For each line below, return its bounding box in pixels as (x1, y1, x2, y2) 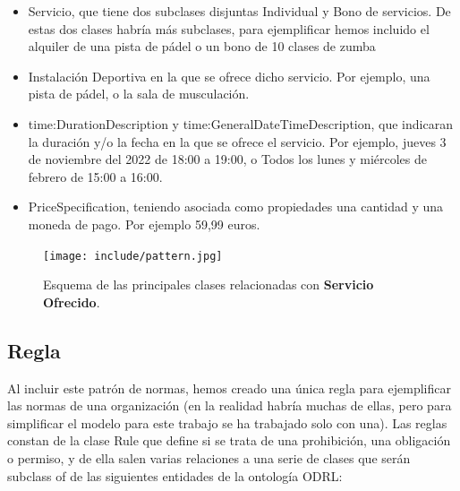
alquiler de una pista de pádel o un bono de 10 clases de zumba (28, 37, 376, 56)
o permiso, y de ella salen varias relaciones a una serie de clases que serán (7, 448, 411, 467)
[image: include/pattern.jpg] (43, 249, 223, 263)
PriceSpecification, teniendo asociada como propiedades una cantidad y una (28, 197, 444, 216)
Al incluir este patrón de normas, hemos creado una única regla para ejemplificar (7, 378, 451, 397)
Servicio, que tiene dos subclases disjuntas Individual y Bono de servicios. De (28, 2, 451, 20)
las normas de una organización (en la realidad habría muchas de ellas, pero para (7, 396, 452, 415)
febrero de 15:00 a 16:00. (28, 167, 163, 185)
